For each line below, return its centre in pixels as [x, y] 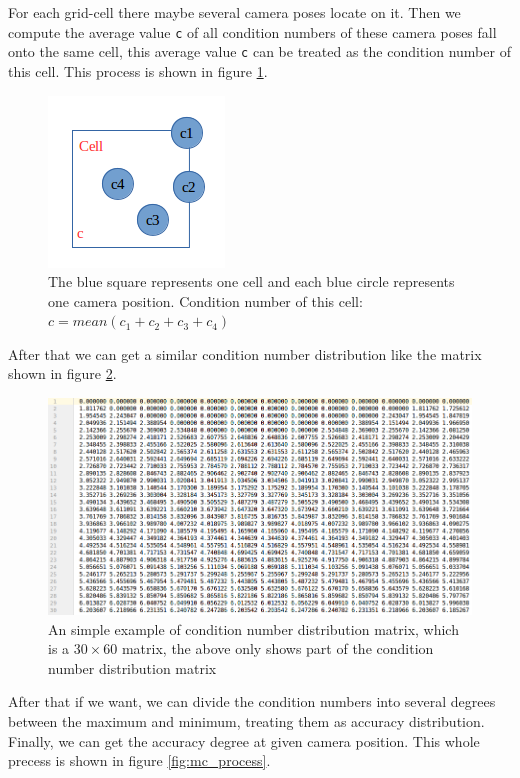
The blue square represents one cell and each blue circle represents [251, 281]
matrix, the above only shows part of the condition [277, 648]
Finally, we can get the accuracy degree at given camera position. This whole [244, 740]
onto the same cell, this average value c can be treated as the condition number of [259, 51]
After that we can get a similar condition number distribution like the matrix [245, 353]
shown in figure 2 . [62, 373]
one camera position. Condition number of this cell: [205, 300]
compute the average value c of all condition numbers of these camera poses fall [252, 31]
